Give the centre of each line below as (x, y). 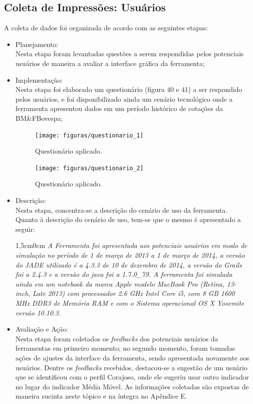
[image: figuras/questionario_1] (89, 135)
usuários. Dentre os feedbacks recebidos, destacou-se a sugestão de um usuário (131, 367)
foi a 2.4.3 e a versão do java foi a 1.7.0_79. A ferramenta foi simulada (124, 274)
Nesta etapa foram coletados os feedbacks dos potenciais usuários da (117, 338)
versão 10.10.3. (38, 312)
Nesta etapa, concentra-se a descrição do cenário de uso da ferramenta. (121, 210)
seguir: (25, 229)
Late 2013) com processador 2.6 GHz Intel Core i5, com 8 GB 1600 (134, 293)
